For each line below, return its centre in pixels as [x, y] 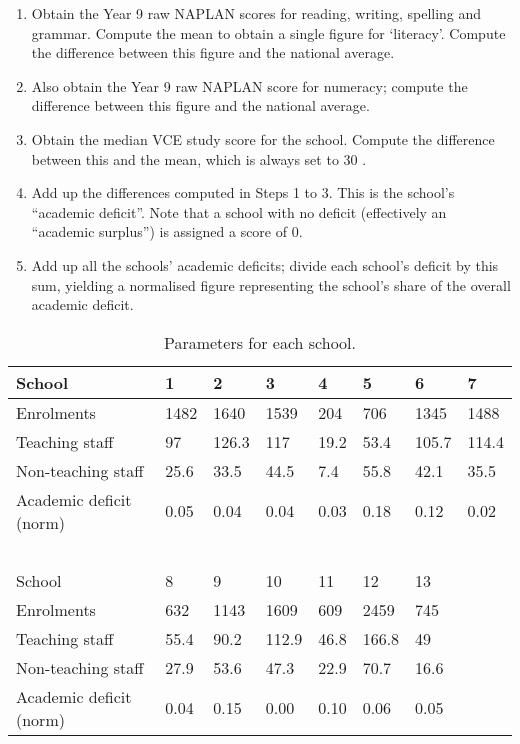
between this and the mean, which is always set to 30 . [199, 158]
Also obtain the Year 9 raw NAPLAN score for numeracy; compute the [249, 85]
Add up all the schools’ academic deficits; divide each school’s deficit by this [265, 264]
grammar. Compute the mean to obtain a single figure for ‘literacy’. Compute [268, 32]
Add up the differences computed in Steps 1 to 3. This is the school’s [243, 192]
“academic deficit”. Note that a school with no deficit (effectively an [239, 211]
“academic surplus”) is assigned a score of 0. [167, 231]
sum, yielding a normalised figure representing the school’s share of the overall [271, 284]
